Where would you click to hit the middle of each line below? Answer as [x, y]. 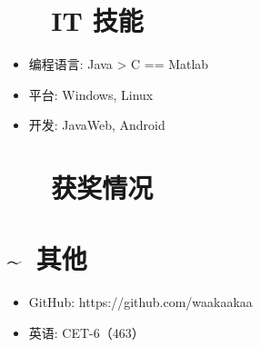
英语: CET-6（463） [86, 332]
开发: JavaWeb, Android [97, 125]
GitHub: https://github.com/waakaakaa [140, 302]
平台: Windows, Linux [91, 94]
